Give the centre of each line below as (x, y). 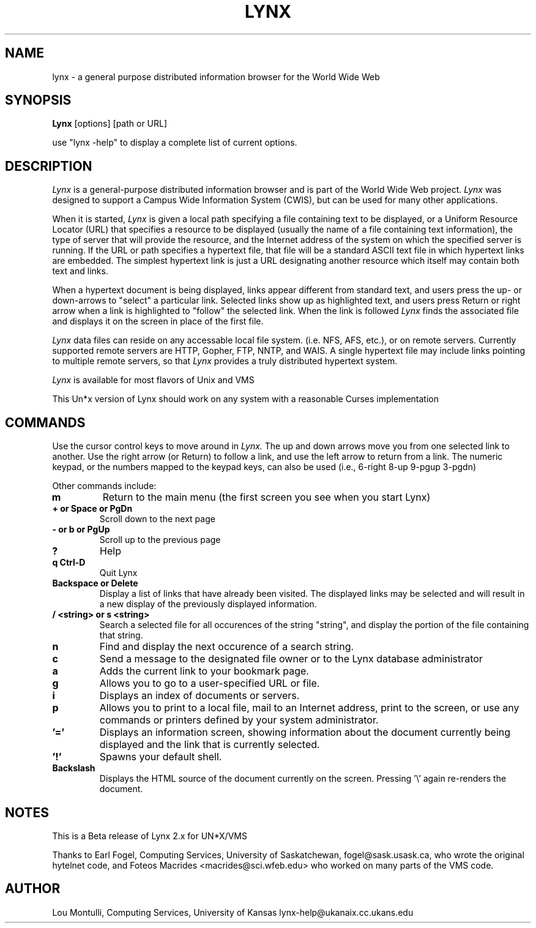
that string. (121, 635)
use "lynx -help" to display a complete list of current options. (175, 143)
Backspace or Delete (95, 583)
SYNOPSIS (38, 100)
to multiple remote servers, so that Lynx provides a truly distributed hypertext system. (225, 361)
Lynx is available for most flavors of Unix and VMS (153, 380)
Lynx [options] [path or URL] (110, 124)
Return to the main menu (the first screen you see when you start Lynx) (266, 497)
